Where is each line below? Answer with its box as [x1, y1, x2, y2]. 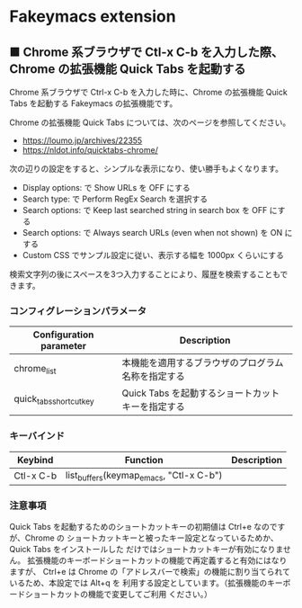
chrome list [13, 362, 57, 376]
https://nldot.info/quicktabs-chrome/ [22, 145, 159, 155]
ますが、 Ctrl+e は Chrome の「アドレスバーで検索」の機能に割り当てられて [9, 567, 290, 577]
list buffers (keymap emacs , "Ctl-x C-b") [66, 469, 223, 483]
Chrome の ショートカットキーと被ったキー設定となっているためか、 [24, 532, 279, 543]
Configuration [32, 328, 94, 341]
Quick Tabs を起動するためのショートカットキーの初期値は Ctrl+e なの [9, 522, 270, 532]
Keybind [16, 453, 54, 466]
